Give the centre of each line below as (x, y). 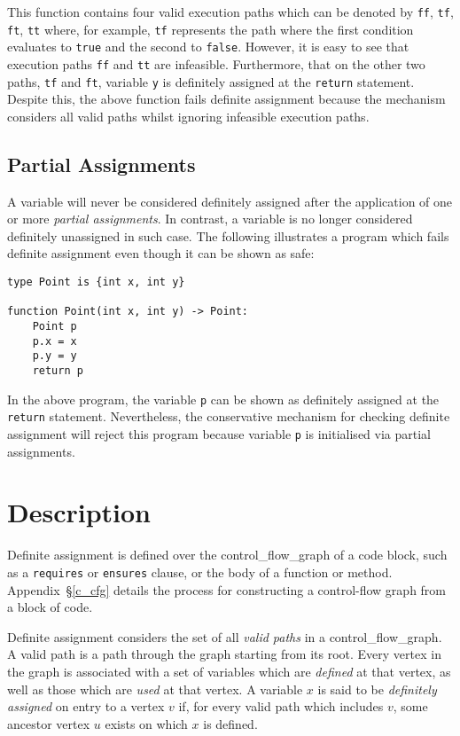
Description (79, 512)
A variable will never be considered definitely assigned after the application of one (230, 201)
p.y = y (55, 356)
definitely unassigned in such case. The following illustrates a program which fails (228, 235)
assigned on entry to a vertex (86, 706)
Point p (55, 327)
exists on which (146, 723)
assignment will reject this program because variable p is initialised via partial (219, 433)
